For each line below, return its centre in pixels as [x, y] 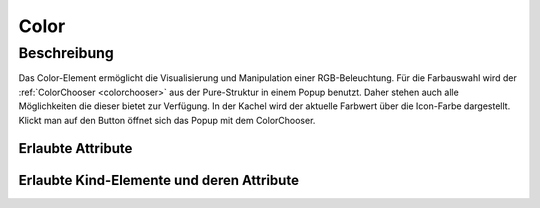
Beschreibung [66, 53]
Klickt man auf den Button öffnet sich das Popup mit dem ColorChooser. [167, 120]
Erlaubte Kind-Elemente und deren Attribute [159, 180]
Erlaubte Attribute [75, 148]
